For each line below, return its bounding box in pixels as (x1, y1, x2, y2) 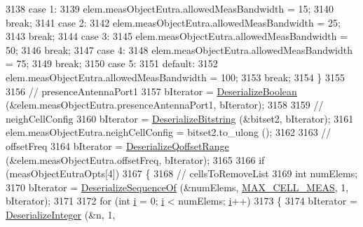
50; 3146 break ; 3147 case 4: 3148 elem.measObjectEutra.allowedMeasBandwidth (6, 42, 352, 57)
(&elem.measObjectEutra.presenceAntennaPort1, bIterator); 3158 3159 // (6, 97, 324, 112)
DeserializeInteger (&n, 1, (6, 207, 116, 221)
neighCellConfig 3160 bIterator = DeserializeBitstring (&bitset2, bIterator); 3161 (6, 111, 354, 125)
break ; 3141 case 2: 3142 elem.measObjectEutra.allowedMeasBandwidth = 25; (6, 15, 341, 29)
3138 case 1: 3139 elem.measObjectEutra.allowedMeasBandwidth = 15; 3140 (6, 1, 334, 15)
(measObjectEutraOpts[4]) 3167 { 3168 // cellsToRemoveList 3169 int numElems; (6, 166, 358, 181)
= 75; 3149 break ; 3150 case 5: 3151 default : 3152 (6, 56, 218, 71)
